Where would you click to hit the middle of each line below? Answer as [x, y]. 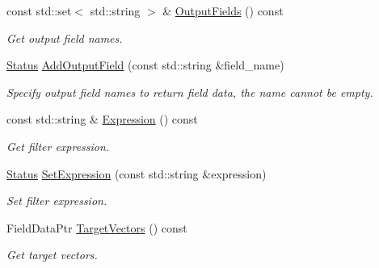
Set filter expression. [57, 201]
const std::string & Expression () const [102, 119]
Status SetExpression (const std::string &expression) [137, 173]
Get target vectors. [52, 255]
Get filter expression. [58, 146]
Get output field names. [65, 38]
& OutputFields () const [223, 10]
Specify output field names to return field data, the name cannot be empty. [190, 92]
